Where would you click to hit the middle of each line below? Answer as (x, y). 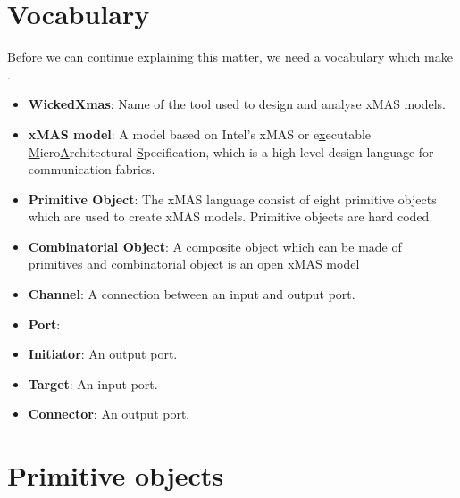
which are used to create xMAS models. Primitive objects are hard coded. (230, 216)
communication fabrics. (92, 169)
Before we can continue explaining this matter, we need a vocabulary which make (230, 57)
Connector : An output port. (109, 414)
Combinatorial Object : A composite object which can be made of (215, 246)
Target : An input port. (93, 383)
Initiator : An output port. (103, 354)
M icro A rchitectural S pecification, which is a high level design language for (231, 151)
